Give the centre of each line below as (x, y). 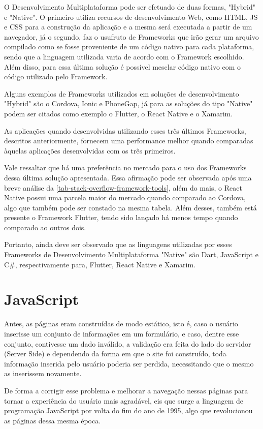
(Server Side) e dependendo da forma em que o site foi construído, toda (115, 354)
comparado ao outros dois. (45, 227)
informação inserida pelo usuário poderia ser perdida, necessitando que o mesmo (129, 363)
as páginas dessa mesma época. (53, 420)
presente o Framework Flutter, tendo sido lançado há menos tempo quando (121, 217)
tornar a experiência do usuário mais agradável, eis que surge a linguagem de (124, 400)
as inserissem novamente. (43, 373)
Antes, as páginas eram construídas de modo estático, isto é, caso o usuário (121, 324)
